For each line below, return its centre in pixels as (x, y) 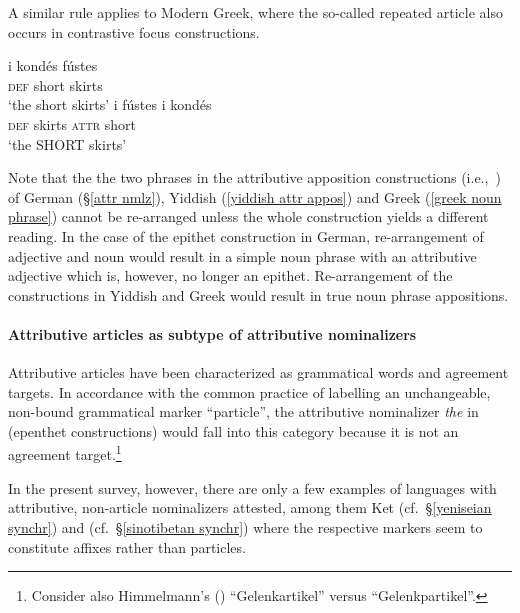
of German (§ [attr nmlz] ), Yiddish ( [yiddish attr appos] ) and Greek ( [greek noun (255, 196)
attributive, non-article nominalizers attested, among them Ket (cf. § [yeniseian (250, 507)
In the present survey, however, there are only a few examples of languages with (252, 487)
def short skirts (55, 84)
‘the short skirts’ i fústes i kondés (110, 104)
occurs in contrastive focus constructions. (134, 31)
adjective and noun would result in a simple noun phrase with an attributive (242, 255)
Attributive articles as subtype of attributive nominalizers (212, 333)
